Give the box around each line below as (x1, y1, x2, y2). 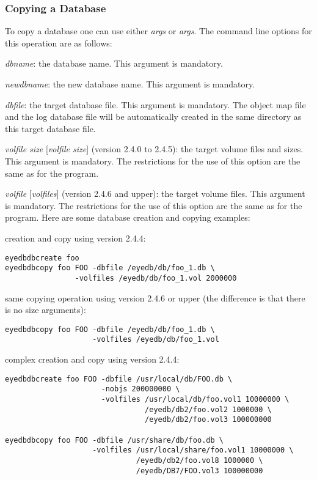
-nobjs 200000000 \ (101, 385, 180, 394)
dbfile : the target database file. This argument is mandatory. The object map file (5, 98, 306, 111)
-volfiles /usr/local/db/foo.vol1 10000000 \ (101, 394, 290, 404)
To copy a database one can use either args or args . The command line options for (5, 24, 312, 37)
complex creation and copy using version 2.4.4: (5, 353, 180, 365)
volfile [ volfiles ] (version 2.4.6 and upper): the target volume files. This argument (5, 187, 305, 200)
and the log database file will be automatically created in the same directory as (5, 110, 302, 123)
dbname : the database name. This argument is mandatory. (5, 57, 223, 70)
